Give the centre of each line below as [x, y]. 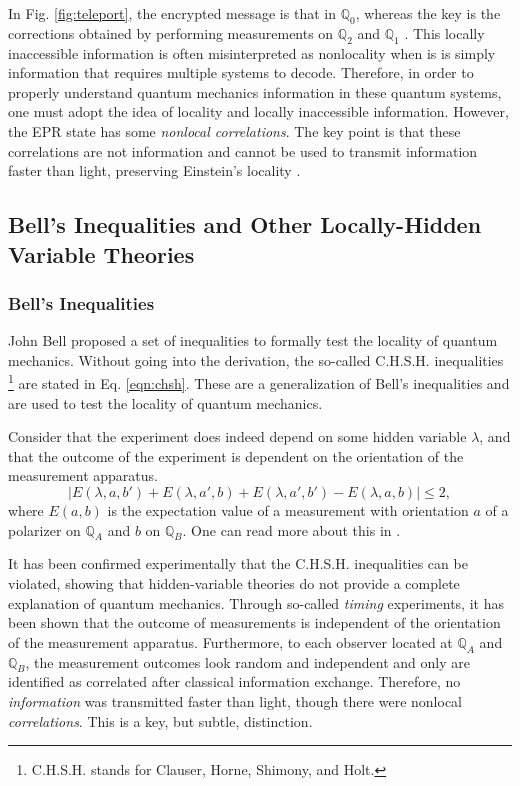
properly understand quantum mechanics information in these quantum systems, [255, 91]
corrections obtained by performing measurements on [171, 32]
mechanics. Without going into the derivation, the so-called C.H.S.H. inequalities [256, 359]
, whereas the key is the [428, 13]
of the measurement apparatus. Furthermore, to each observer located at [230, 641]
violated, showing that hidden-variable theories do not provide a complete [234, 582]
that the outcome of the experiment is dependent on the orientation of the [236, 455]
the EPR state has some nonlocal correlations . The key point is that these [234, 130]
